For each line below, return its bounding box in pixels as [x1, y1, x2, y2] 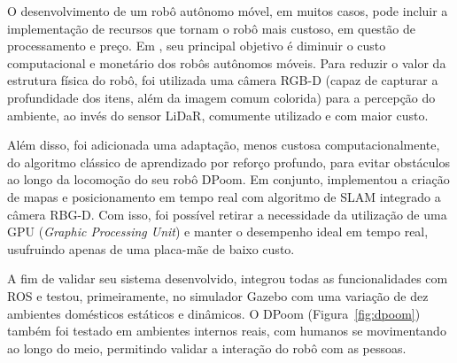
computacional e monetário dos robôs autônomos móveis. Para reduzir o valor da [7, 53, 446, 72]
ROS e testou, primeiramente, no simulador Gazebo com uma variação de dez [7, 286, 429, 305]
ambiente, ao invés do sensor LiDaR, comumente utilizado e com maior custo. [7, 105, 429, 124]
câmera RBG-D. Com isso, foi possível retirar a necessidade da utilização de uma [7, 205, 447, 223]
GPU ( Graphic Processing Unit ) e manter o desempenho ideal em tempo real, [7, 222, 429, 241]
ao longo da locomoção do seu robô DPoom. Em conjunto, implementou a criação [7, 170, 450, 189]
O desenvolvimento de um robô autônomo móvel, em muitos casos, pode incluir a [7, 2, 448, 19]
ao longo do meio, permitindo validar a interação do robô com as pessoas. [7, 338, 407, 357]
